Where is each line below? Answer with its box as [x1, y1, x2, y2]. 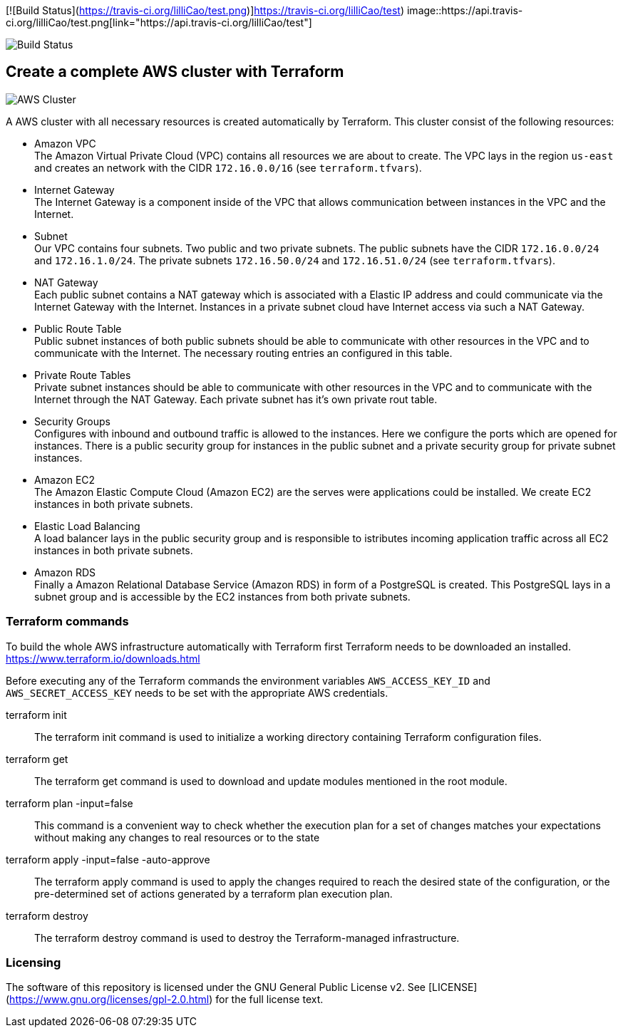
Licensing [6, 955, 61, 970]
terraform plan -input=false [6, 796, 133, 809]
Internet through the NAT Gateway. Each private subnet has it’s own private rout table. [34, 393, 438, 405]
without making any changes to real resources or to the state [34, 831, 320, 843]
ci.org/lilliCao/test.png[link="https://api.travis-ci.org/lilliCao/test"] [6, 16, 312, 28]
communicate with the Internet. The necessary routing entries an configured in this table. [34, 346, 453, 359]
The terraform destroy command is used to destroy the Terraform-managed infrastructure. [34, 931, 460, 944]
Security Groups [34, 415, 110, 427]
